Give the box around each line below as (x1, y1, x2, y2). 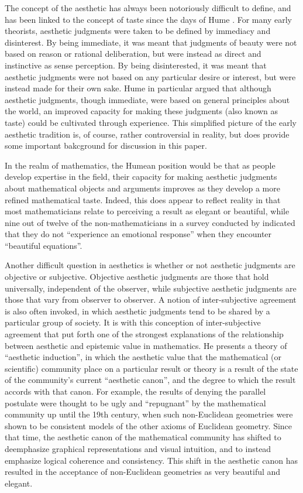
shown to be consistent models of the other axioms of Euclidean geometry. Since (5, 419, 292, 432)
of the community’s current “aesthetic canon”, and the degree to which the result (5, 374, 296, 386)
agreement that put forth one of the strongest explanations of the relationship (5, 328, 284, 340)
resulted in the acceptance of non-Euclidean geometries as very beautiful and (5, 465, 281, 478)
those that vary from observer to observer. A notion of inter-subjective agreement (5, 293, 297, 306)
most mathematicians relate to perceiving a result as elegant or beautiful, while (5, 205, 290, 217)
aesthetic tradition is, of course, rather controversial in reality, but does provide (5, 128, 290, 140)
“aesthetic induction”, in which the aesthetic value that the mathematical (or (5, 351, 282, 363)
